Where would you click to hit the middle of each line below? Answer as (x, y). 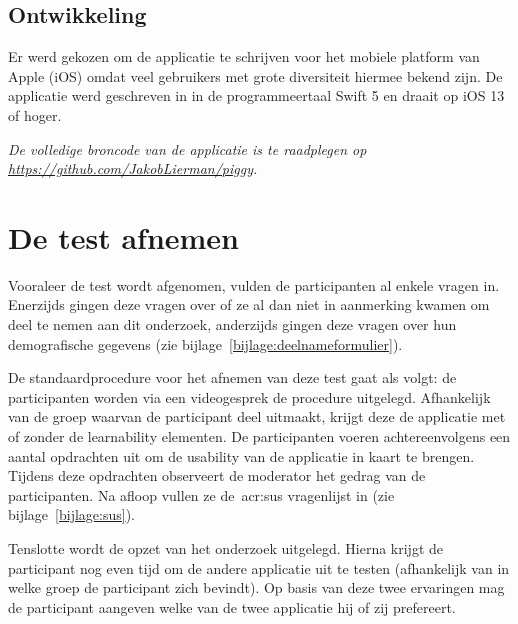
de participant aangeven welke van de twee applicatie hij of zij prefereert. (232, 606)
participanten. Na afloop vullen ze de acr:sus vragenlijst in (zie (201, 494)
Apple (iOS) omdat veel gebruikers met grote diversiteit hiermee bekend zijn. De (255, 75)
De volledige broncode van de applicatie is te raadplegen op (187, 148)
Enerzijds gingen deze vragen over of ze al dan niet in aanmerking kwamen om (249, 304)
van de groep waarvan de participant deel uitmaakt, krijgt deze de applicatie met (257, 416)
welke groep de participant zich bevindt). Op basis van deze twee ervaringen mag (256, 587)
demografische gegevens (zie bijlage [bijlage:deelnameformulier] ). (205, 343)
